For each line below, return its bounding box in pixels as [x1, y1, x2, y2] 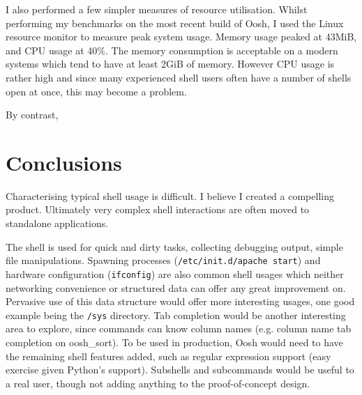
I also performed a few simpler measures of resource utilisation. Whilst [6, 2, 308, 16]
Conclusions [6, 148, 122, 176]
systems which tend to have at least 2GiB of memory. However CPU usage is [6, 56, 335, 71]
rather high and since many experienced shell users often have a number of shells [6, 70, 352, 84]
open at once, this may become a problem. [6, 84, 187, 98]
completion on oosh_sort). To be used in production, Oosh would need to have [6, 335, 343, 349]
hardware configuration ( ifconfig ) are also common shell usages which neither [6, 266, 344, 281]
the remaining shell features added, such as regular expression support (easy [6, 348, 331, 363]
